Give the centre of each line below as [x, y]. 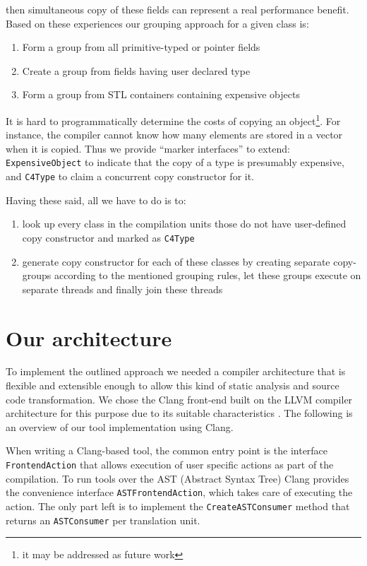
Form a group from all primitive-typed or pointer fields [141, 47]
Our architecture [89, 337]
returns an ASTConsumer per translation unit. [103, 520]
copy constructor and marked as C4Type [108, 237]
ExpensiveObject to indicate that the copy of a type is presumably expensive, [175, 162]
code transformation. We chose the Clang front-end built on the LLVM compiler [179, 399]
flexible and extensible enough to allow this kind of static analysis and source [173, 385]
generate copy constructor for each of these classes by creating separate [176, 261]
